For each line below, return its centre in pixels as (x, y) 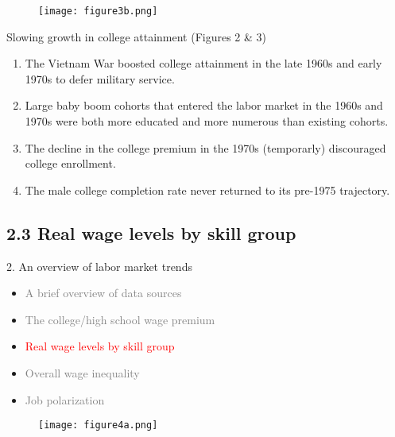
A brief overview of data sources (103, 293)
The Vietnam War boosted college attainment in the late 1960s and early (203, 63)
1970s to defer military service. (100, 78)
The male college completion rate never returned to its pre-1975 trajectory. (207, 189)
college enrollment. (70, 163)
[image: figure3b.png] (98, 11)
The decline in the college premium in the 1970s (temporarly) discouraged (205, 147)
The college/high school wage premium (120, 319)
